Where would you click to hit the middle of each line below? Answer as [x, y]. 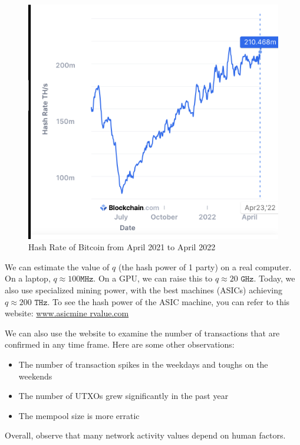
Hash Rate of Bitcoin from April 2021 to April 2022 [122, 247]
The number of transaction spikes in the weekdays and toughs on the [143, 364]
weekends [35, 376]
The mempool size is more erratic [79, 415]
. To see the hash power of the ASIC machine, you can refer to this [169, 301]
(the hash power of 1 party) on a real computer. [205, 266]
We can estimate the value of [57, 266]
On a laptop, [28, 278]
